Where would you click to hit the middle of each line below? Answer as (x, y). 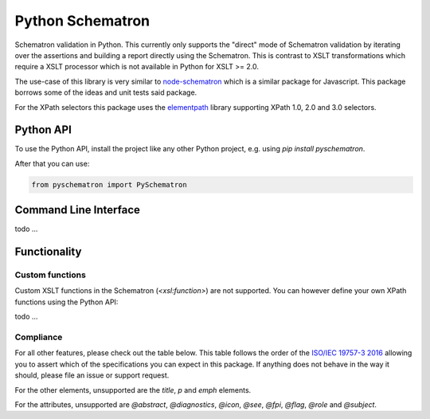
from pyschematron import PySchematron (109, 184)
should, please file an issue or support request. (92, 375)
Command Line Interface (78, 210)
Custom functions (51, 275)
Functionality (48, 252)
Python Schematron (82, 21)
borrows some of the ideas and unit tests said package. (106, 92)
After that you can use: (52, 163)
